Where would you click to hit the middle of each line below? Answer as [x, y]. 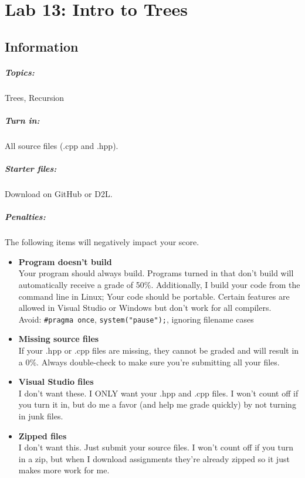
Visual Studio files [56, 382]
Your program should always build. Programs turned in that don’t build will [156, 273]
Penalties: [25, 217]
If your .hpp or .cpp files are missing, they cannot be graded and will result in [159, 350]
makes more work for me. [64, 470]
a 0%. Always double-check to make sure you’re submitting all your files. [149, 362]
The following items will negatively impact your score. [102, 242]
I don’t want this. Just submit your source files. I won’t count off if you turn [156, 447]
